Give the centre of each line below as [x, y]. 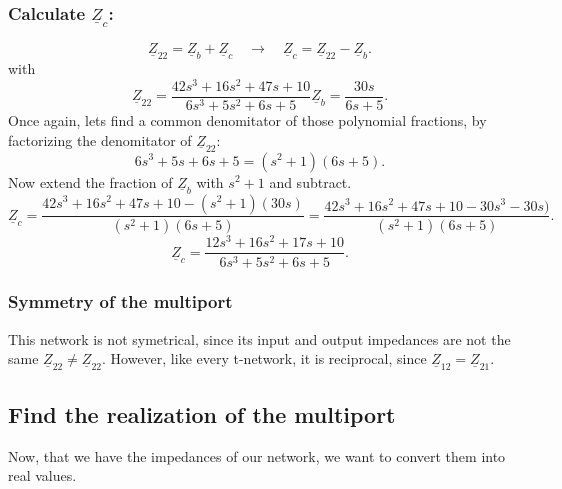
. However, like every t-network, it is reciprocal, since [264, 358]
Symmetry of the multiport [120, 301]
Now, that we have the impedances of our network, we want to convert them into [257, 455]
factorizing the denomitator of [100, 139]
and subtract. [310, 181]
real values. [42, 475]
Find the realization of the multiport [202, 413]
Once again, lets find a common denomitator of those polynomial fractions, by [247, 119]
